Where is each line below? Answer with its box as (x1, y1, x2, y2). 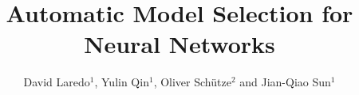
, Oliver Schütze (153, 74, 231, 90)
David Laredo (23, 74, 90, 90)
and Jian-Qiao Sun (239, 74, 331, 90)
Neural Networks (84, 28, 275, 60)
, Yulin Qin (94, 74, 149, 90)
